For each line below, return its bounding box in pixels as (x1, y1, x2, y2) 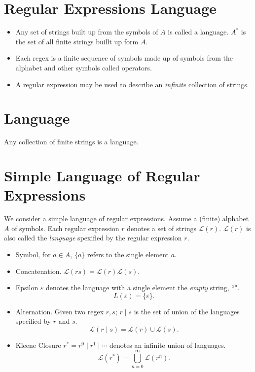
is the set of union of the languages (134, 306, 240, 316)
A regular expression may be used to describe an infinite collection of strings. (15, 79, 249, 89)
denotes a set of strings (127, 223, 196, 233)
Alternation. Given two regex (15, 306, 104, 316)
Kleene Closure (15, 339, 61, 350)
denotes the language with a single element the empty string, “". (46, 282, 240, 293)
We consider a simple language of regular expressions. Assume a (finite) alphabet (4, 213, 249, 224)
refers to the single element (87, 249, 169, 259)
